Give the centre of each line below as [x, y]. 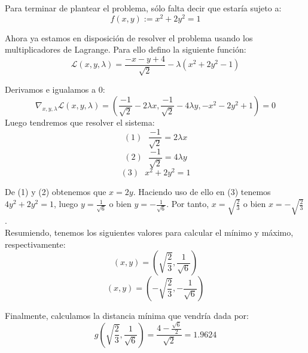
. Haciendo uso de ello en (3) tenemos [202, 192]
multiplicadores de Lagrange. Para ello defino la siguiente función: [126, 49]
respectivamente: [35, 244]
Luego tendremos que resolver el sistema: [80, 122]
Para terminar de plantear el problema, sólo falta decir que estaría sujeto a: [143, 8]
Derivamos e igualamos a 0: [55, 89]
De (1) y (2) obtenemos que [56, 192]
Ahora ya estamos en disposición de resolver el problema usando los [129, 37]
